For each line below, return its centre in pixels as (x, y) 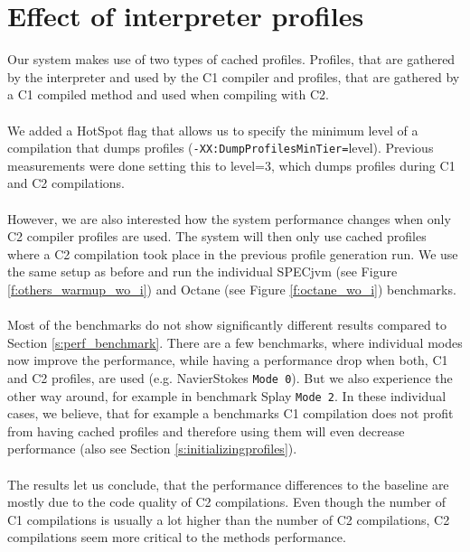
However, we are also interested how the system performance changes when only (229, 218)
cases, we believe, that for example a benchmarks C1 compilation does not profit (230, 413)
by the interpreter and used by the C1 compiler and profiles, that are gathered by (234, 76)
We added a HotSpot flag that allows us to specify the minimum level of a (213, 130)
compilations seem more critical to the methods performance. (177, 537)
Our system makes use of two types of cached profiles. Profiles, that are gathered (231, 59)
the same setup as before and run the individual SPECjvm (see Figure (202, 271)
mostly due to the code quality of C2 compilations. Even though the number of (226, 502)
